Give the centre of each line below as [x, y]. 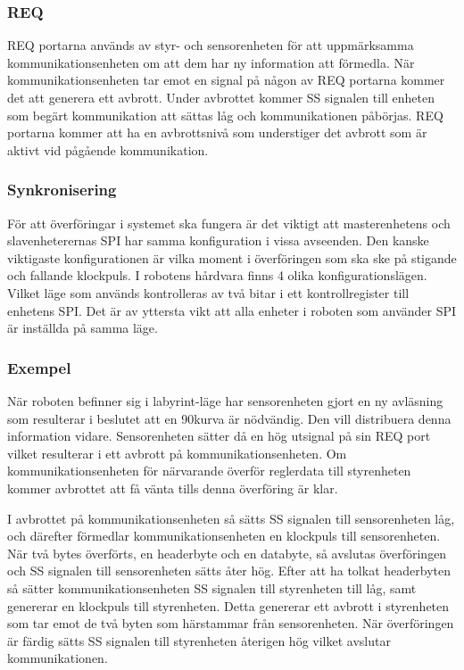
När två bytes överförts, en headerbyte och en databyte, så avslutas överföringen [227, 553]
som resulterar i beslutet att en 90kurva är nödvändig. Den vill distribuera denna [229, 418]
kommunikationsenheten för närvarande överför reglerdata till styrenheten [209, 471]
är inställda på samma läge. [83, 328]
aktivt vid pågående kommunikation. [108, 149]
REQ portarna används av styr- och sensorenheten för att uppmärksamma [211, 45]
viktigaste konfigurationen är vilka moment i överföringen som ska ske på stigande [232, 257]
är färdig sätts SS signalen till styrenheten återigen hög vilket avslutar [199, 640]
